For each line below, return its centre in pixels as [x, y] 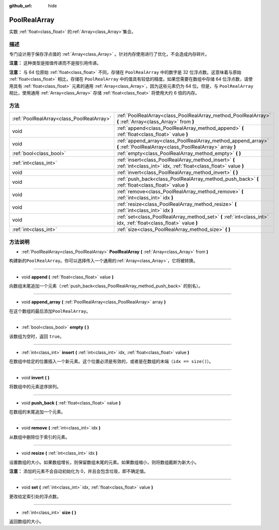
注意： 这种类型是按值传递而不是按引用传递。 [55, 63]
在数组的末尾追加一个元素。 [37, 412]
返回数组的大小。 [26, 522]
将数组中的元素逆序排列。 [35, 387]
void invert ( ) [35, 377]
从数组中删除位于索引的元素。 [39, 437]
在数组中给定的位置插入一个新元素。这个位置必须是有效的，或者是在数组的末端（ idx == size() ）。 [111, 362]
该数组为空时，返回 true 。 [36, 336]
